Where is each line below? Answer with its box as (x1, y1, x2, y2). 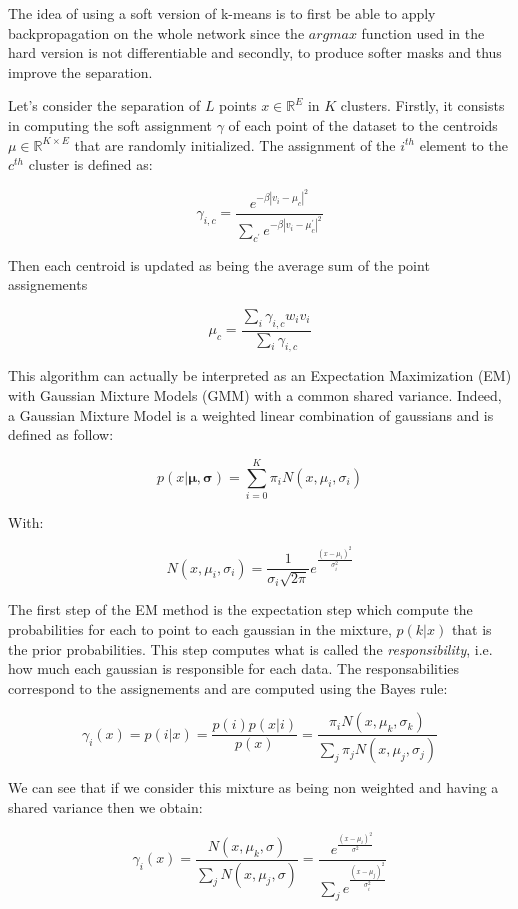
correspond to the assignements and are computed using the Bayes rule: (8, 677, 448, 698)
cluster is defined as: (28, 154, 153, 175)
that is (451, 619, 492, 640)
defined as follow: (8, 424, 114, 445)
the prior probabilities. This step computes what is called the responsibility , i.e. (8, 638, 493, 659)
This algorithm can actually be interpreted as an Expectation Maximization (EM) (8, 365, 512, 386)
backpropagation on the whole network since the (8, 22, 305, 43)
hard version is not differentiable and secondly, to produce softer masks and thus (8, 42, 502, 63)
